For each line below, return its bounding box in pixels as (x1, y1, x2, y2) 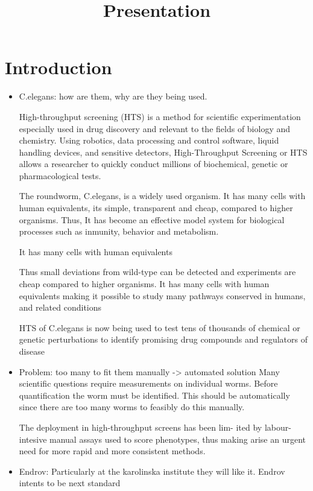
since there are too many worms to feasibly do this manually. (19, 401, 245, 413)
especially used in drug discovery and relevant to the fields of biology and (19, 122, 291, 135)
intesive (19, 432, 47, 445)
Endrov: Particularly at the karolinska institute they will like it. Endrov (19, 464, 285, 477)
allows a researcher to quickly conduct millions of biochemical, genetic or (19, 157, 288, 170)
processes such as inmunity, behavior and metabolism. (19, 225, 219, 238)
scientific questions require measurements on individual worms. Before (19, 377, 278, 390)
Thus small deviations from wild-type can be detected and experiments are (19, 265, 296, 278)
